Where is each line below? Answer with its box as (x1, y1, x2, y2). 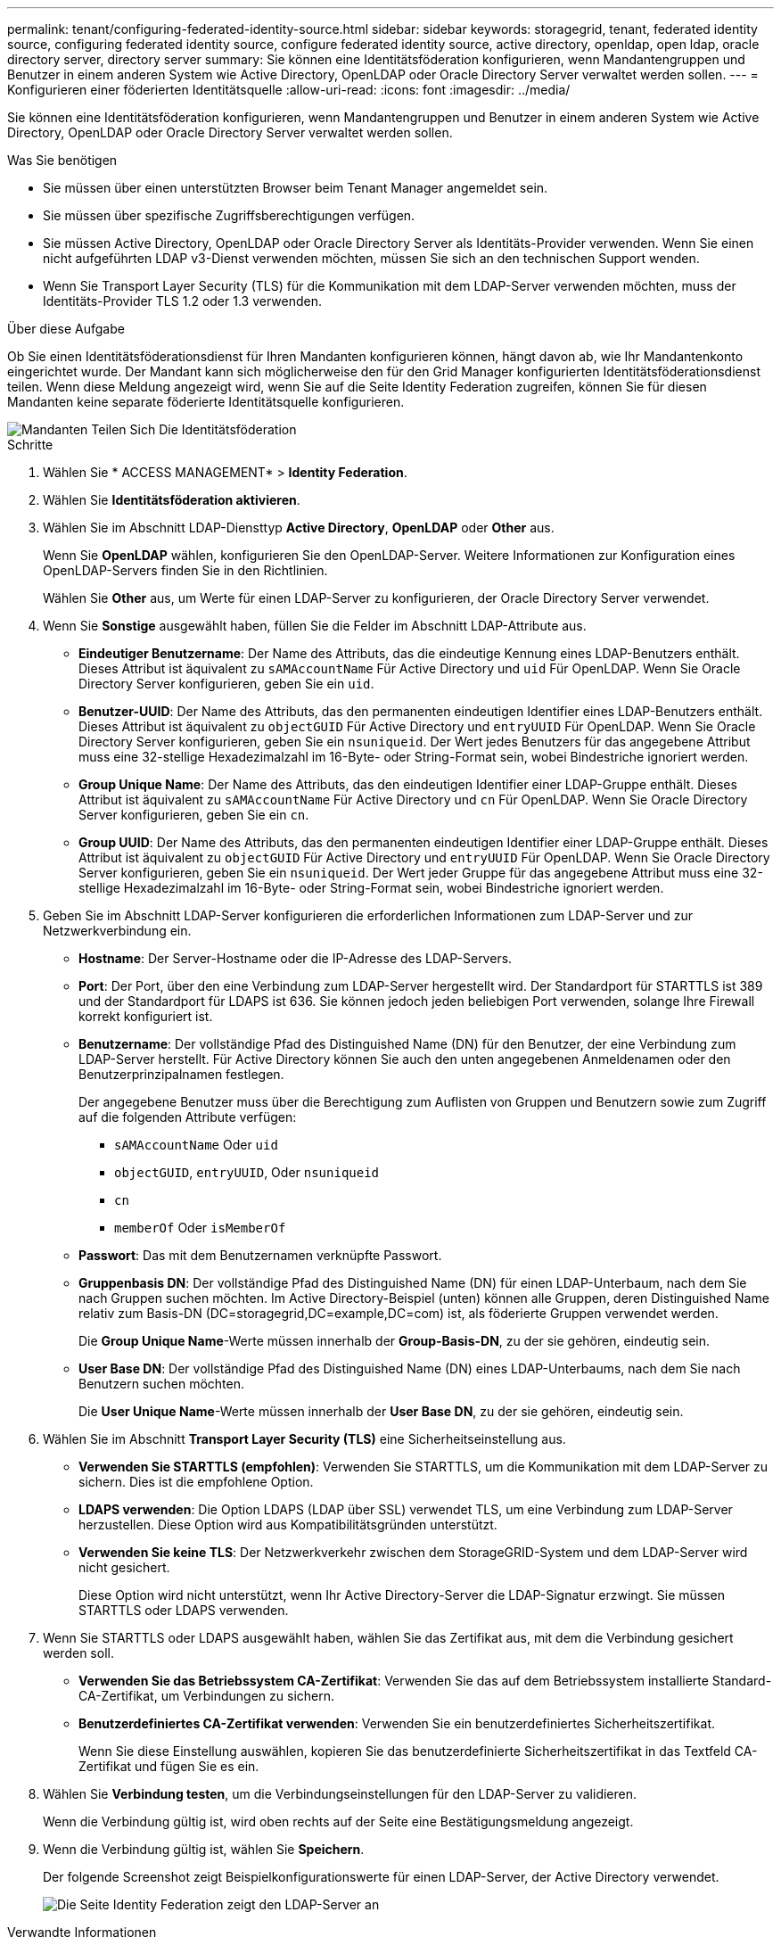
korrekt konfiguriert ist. (78, 1009, 213, 1024)
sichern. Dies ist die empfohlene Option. (78, 1474, 314, 1489)
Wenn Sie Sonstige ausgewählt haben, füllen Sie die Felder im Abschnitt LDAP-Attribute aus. (43, 618, 587, 633)
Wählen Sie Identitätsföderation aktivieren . (43, 492, 300, 507)
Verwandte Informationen (7, 1924, 157, 1940)
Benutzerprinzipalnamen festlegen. (78, 1067, 284, 1082)
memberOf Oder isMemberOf (114, 1220, 286, 1235)
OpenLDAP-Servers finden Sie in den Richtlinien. (43, 563, 328, 578)
